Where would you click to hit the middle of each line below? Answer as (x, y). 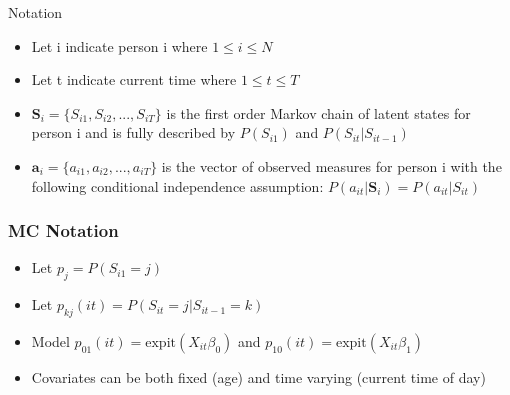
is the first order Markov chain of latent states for (318, 112)
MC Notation (63, 230)
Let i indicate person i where (119, 45)
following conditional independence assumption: (177, 185)
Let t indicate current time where (134, 79)
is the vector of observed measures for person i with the (331, 165)
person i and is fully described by (133, 132)
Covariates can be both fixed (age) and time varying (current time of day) (258, 376)
